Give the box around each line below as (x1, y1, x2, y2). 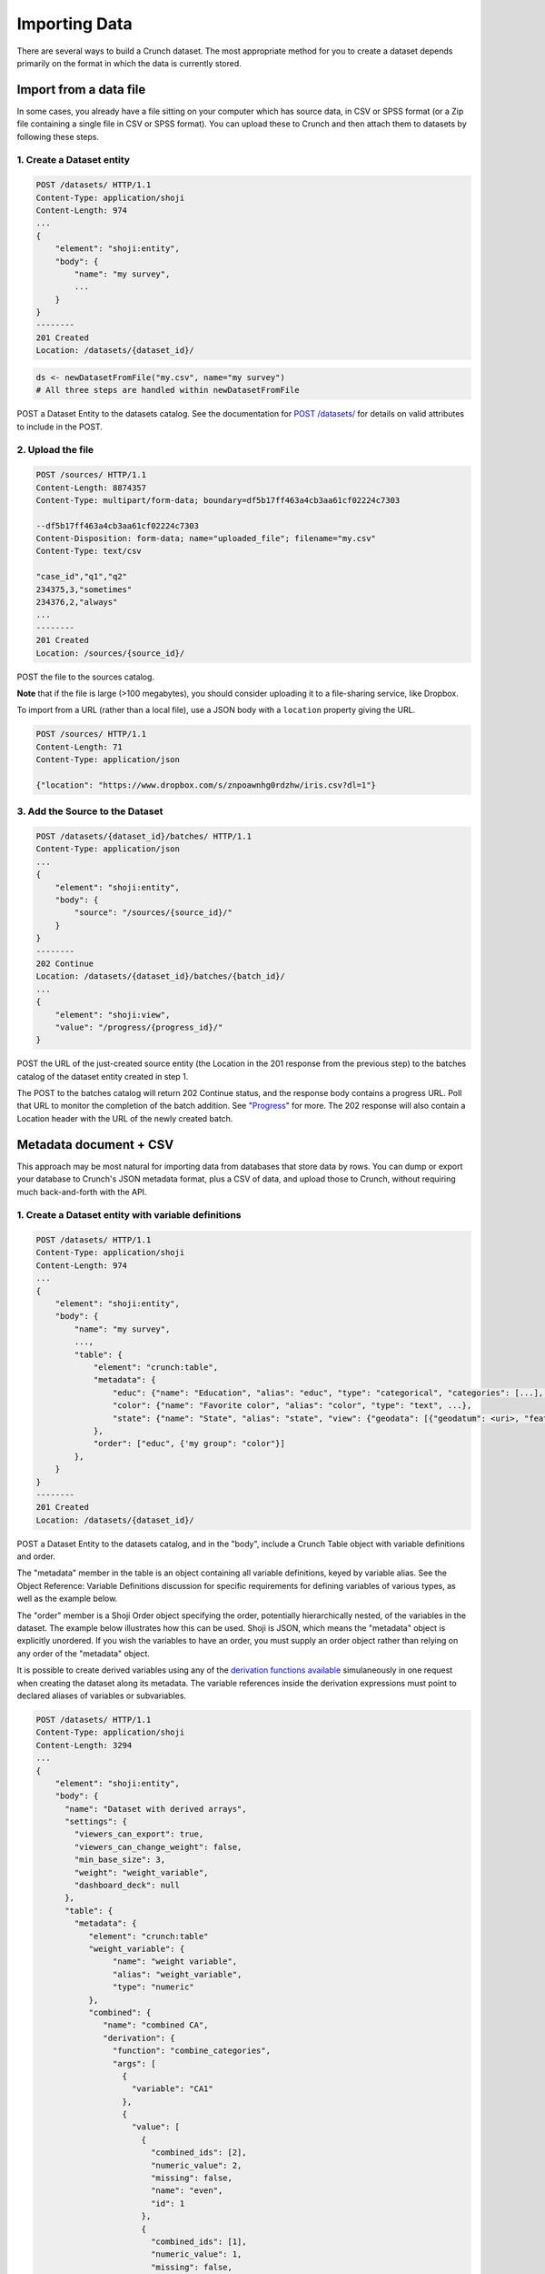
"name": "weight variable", (112, 1957, 238, 1967)
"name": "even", (150, 2186, 223, 2196)
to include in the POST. (16, 421, 104, 432)
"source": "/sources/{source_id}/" (74, 908, 233, 918)
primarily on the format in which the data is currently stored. (16, 57, 243, 68)
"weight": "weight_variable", (74, 1867, 209, 1877)
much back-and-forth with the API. (16, 1186, 147, 1197)
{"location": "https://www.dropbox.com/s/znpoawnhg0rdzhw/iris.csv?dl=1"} (35, 780, 377, 790)
